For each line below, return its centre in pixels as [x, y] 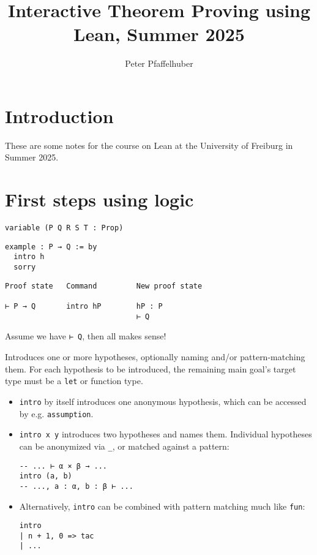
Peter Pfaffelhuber [159, 63]
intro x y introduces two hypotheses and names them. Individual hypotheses [166, 434]
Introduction [59, 115]
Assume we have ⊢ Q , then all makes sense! [86, 336]
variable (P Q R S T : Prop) [64, 228]
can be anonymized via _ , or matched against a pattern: [124, 446]
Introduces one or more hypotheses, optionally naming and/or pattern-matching [155, 357]
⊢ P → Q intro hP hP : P [84, 307]
